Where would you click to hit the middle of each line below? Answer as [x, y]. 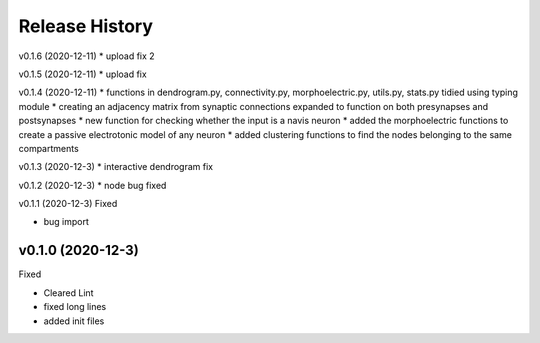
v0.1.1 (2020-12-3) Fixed [68, 204]
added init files [74, 321]
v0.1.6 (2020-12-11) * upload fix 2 [86, 56]
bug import [66, 222]
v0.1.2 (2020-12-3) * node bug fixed [92, 185]
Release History [86, 26]
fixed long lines [75, 307]
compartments [48, 148]
